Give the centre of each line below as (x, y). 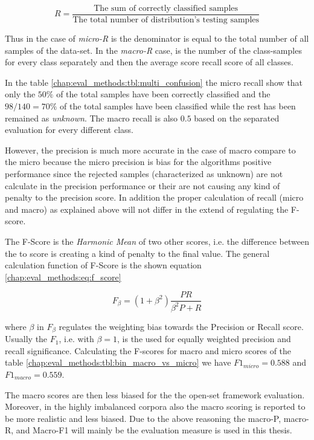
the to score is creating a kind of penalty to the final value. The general (137, 253)
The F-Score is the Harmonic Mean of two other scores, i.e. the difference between (157, 241)
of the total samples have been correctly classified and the (163, 94)
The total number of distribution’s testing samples (166, 20)
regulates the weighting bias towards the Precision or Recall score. (181, 326)
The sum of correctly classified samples (166, 8)
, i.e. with (76, 339)
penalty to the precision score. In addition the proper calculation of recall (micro (154, 197)
